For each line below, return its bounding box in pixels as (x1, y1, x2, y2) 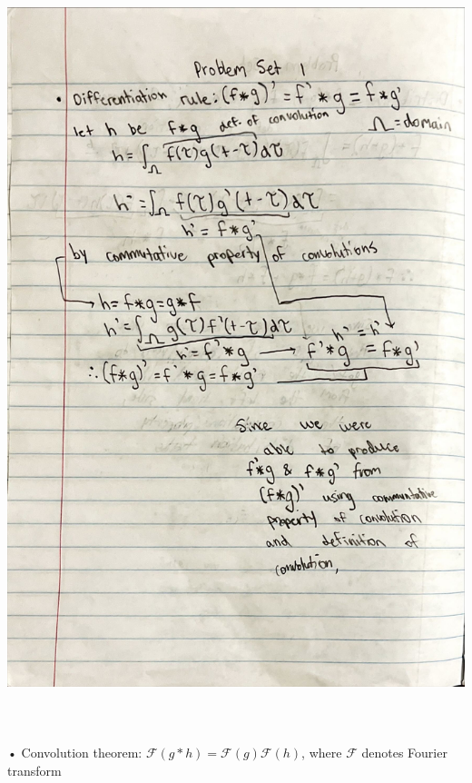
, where (301, 743, 342, 762)
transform (7, 760, 62, 779)
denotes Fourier (361, 743, 447, 762)
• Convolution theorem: (7, 743, 143, 762)
